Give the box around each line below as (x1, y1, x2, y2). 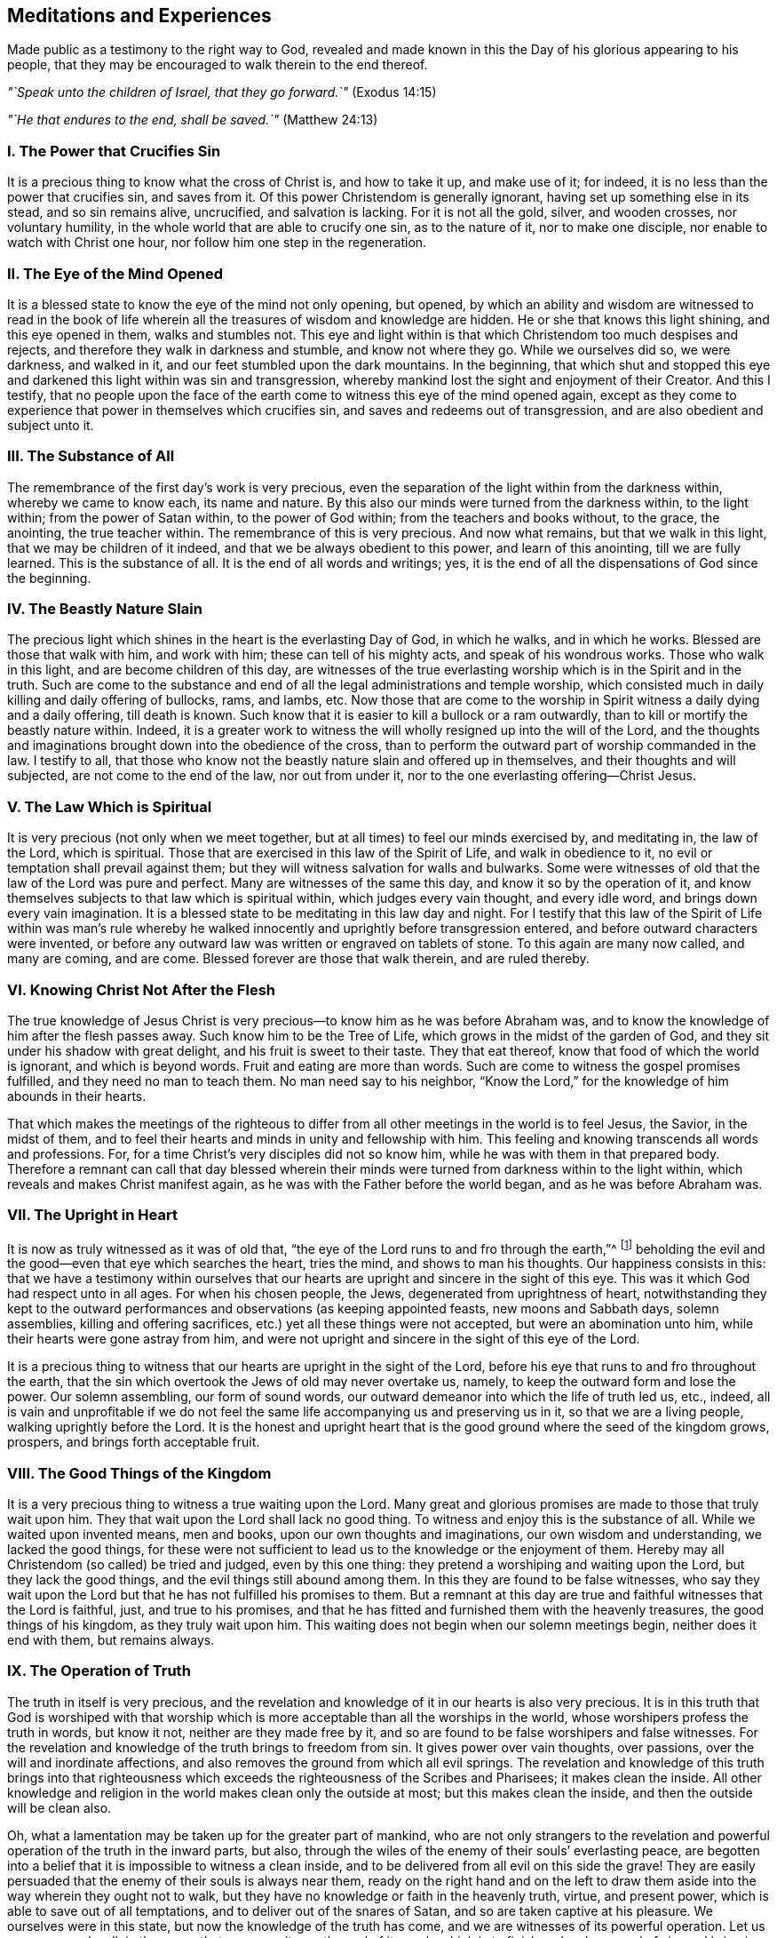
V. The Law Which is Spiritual (7, 797, 212, 816)
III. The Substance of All (7, 447, 175, 466)
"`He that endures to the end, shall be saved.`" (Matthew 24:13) (7, 112, 378, 128)
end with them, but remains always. (7, 1632, 215, 1648)
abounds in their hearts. (7, 1088, 147, 1104)
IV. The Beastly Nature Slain (7, 600, 202, 618)
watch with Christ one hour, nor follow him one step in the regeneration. (7, 235, 427, 251)
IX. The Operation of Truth (7, 1662, 191, 1680)
